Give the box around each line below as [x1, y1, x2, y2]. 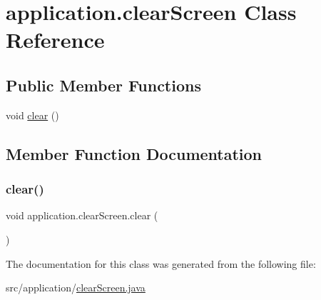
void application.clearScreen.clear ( [6, 208, 158, 223]
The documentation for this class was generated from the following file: [6, 256, 316, 271]
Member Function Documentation [6, 142, 263, 164]
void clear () [6, 107, 59, 122]
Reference [6, 25, 105, 54]
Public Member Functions [6, 74, 201, 96]
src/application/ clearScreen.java [6, 280, 146, 295]
